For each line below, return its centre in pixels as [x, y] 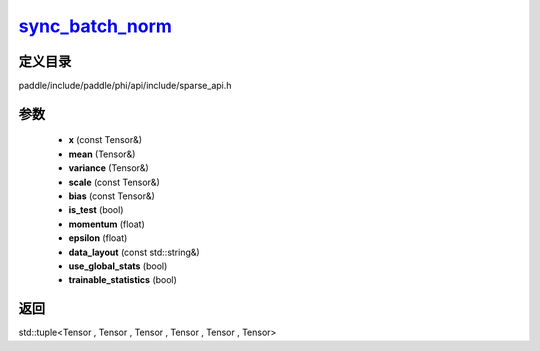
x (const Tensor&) [105, 140]
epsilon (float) [98, 238]
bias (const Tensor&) [111, 196]
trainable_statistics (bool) [122, 280]
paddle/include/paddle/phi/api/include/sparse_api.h [125, 86]
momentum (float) [106, 224]
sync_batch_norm [95, 26]
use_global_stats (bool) [118, 266]
